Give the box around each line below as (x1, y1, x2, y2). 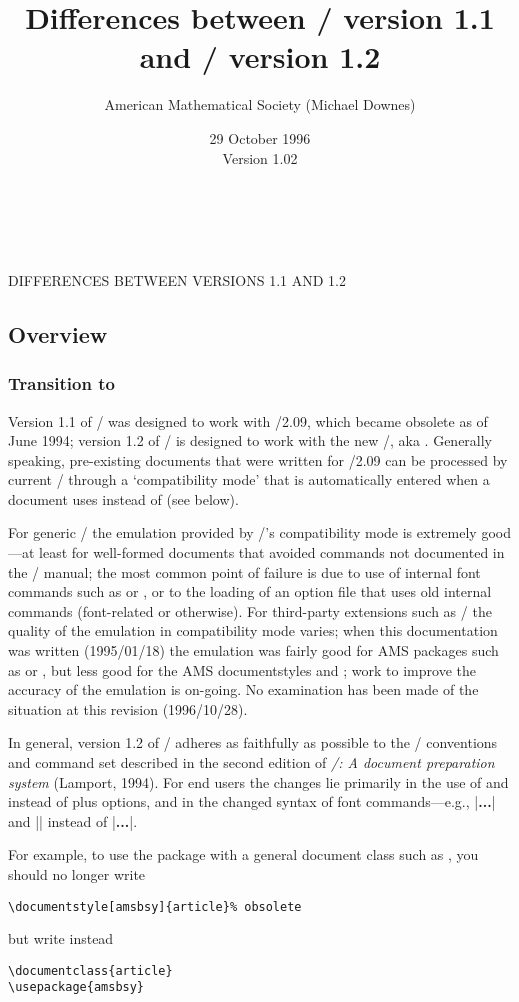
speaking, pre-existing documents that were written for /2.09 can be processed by (8, 449, 508, 470)
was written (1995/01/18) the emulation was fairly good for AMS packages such (8, 640, 499, 661)
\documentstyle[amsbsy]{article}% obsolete (8, 899, 302, 914)
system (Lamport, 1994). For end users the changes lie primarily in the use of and (8, 771, 509, 792)
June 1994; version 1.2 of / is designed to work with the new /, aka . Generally (8, 430, 493, 451)
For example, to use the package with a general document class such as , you (8, 844, 479, 865)
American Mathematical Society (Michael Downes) (104, 94, 416, 115)
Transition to (8, 371, 115, 396)
